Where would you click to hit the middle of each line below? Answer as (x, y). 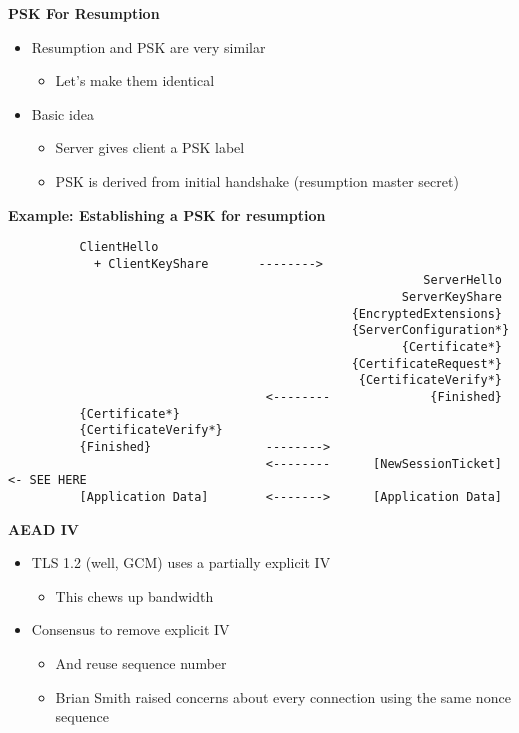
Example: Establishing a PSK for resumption (167, 214)
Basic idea (62, 113)
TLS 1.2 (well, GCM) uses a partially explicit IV (181, 562)
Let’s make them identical (135, 80)
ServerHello (462, 280)
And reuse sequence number (141, 663)
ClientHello (119, 247)
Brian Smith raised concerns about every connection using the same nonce (283, 696)
